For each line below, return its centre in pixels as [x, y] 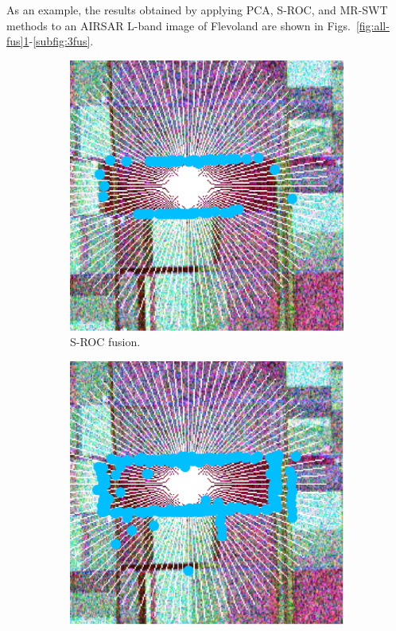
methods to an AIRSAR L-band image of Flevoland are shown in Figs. [179, 25]
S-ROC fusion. [105, 342]
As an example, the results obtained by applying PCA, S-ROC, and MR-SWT [197, 10]
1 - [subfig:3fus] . [58, 41]
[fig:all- [373, 25]
